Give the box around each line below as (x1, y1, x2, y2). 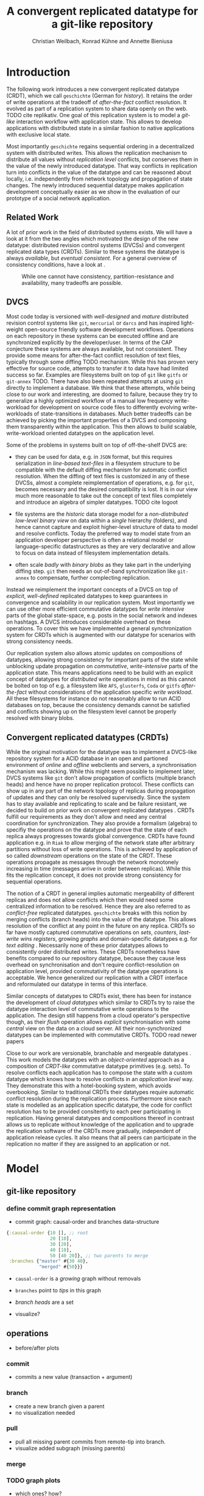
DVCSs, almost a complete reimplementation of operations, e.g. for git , (15, 479, 195, 486)
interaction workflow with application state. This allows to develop (16, 118, 182, 125)
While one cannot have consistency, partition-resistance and (21, 273, 174, 280)
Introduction (6, 65, 71, 79)
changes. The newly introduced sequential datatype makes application (6, 181, 184, 189)
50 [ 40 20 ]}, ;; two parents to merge (49, 1253, 149, 1259)
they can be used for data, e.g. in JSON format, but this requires (15, 453, 173, 461)
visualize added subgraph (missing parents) (15, 1444, 126, 1451)
